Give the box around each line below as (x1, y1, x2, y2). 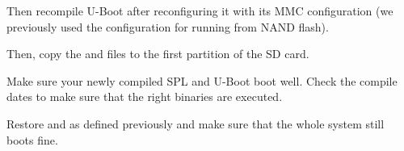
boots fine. (6, 131, 58, 148)
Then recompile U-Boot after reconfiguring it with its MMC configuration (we (6, 2, 393, 19)
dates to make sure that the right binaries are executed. (6, 88, 283, 105)
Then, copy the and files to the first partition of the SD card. (6, 45, 309, 62)
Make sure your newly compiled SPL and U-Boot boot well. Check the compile (6, 72, 398, 89)
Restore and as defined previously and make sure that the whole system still (6, 115, 385, 132)
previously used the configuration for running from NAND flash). (6, 18, 329, 35)
